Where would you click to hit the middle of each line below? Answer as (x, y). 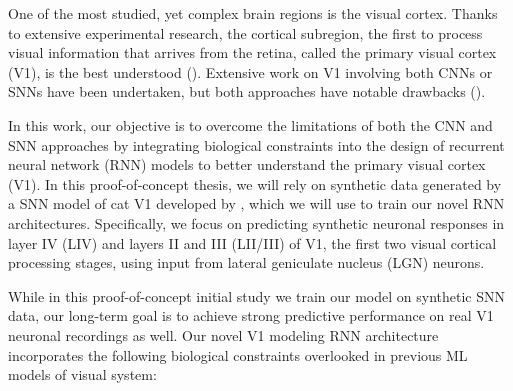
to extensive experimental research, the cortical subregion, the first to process (245, 32)
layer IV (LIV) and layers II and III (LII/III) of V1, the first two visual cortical (252, 242)
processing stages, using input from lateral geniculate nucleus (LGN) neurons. (246, 262)
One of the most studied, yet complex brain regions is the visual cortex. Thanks (253, 13)
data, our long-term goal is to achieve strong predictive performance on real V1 (251, 315)
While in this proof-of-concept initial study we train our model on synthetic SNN (256, 295)
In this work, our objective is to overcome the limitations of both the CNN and (250, 124)
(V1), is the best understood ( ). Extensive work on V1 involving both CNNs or (250, 71)
